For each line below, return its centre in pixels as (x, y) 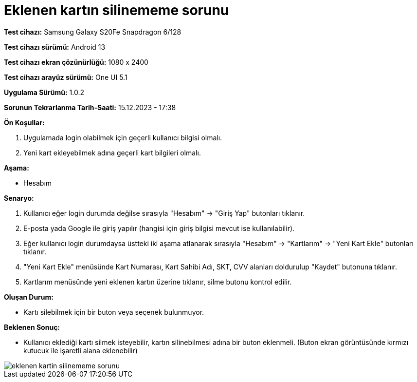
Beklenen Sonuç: (32, 327)
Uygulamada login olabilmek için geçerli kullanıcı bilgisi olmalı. (123, 137)
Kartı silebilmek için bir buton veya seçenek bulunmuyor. (114, 312)
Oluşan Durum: (29, 297)
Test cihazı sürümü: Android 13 (55, 47)
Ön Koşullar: (24, 122)
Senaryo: (19, 198)
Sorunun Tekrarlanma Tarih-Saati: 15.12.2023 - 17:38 (90, 107)
